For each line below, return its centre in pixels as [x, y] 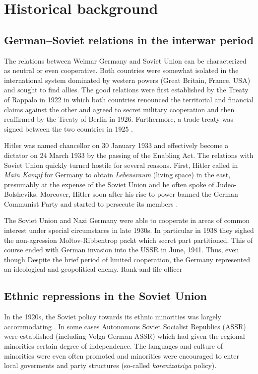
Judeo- [226, 184]
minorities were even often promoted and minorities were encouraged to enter [122, 355]
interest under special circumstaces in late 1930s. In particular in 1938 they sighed [129, 230]
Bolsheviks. [21, 194]
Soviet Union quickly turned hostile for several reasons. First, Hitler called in [121, 165]
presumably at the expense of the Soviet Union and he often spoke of [109, 184]
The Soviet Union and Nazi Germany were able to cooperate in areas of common [127, 220]
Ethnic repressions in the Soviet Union [105, 296]
